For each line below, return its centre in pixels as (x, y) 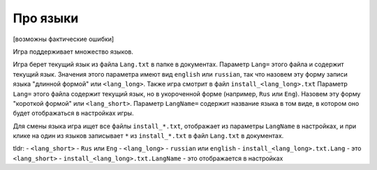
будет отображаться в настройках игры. (73, 113)
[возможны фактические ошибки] (64, 39)
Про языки (46, 18)
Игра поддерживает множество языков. (73, 52)
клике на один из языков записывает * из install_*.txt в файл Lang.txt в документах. (148, 136)
